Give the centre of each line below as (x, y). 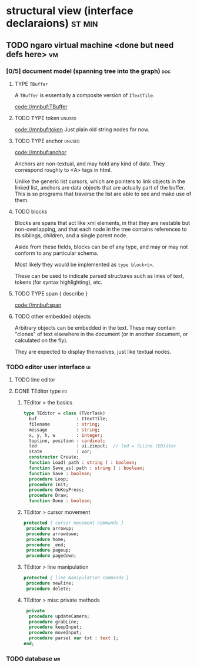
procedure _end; (46, 545)
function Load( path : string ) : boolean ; (83, 463)
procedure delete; (49, 589)
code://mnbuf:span (38, 305)
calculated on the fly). (41, 340)
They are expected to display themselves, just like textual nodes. (93, 351)
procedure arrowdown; (53, 534)
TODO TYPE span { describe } (51, 293)
